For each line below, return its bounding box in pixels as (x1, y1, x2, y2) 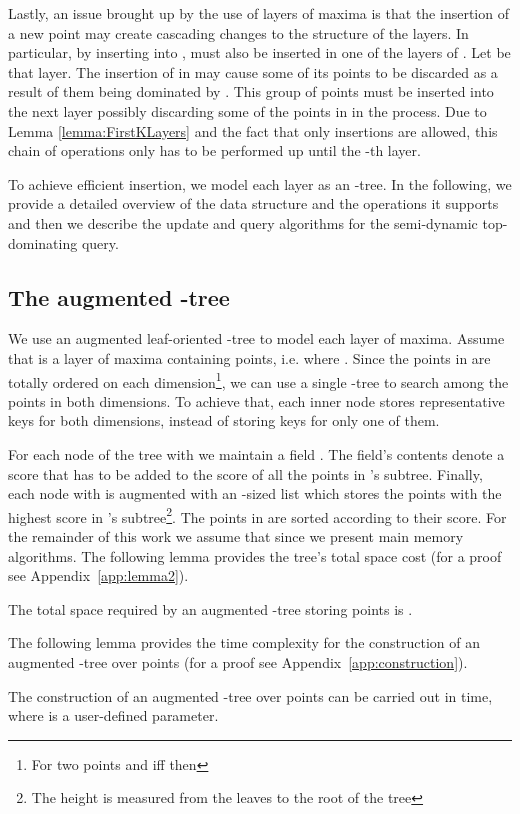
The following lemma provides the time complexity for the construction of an (8, 632, 480, 653)
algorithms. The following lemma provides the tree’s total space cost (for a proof (8, 545, 502, 566)
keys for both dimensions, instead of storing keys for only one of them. (8, 410, 440, 431)
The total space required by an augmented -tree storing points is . (8, 598, 413, 619)
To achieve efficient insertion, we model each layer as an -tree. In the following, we (8, 173, 512, 194)
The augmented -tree (8, 281, 230, 312)
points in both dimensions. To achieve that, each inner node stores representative (8, 390, 505, 411)
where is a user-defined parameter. (8, 705, 219, 726)
